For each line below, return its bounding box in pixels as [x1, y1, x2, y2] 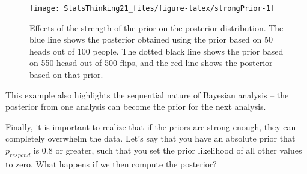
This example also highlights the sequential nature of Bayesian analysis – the [5, 88, 289, 101]
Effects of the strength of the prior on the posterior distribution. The [29, 21, 284, 34]
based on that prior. [29, 68, 103, 81]
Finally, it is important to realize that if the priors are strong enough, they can [5, 120, 296, 133]
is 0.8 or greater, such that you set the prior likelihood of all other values [33, 144, 302, 156]
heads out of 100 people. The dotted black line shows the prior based [29, 44, 284, 57]
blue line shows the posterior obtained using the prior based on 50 [29, 33, 273, 46]
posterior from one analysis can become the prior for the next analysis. [5, 100, 266, 113]
